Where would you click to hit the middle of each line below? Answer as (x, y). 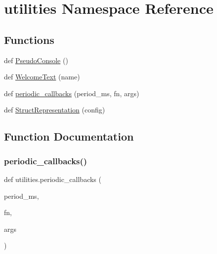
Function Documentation (69, 136)
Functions (29, 39)
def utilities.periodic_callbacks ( (53, 179)
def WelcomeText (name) (42, 77)
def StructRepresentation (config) (55, 110)
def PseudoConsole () (36, 60)
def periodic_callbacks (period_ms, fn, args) (72, 93)
